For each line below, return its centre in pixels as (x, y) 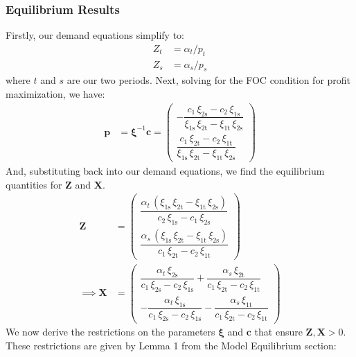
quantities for (34, 184)
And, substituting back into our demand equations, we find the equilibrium (165, 171)
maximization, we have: (55, 94)
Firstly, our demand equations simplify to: (95, 35)
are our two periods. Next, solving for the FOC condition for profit (209, 80)
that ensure (278, 332)
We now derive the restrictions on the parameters (110, 332)
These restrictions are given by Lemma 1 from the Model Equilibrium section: (171, 346)
